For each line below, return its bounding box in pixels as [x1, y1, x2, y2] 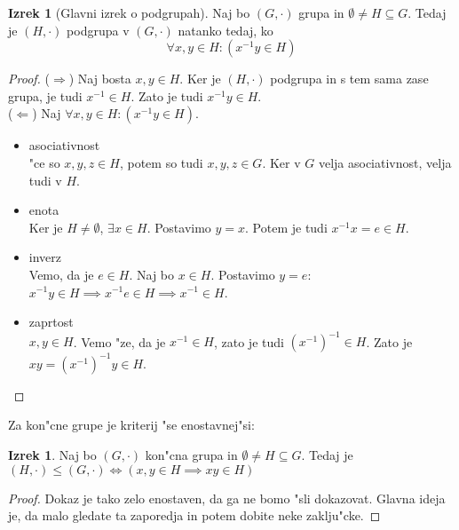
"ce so [28, 153, 60, 171]
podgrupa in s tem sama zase [270, 69, 429, 88]
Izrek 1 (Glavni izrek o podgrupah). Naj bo [8, 4, 250, 21]
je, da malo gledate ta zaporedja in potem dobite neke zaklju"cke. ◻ [8, 506, 381, 525]
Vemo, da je [28, 265, 94, 283]
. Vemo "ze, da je [73, 332, 166, 351]
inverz [28, 248, 62, 266]
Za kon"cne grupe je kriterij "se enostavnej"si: [8, 415, 255, 434]
